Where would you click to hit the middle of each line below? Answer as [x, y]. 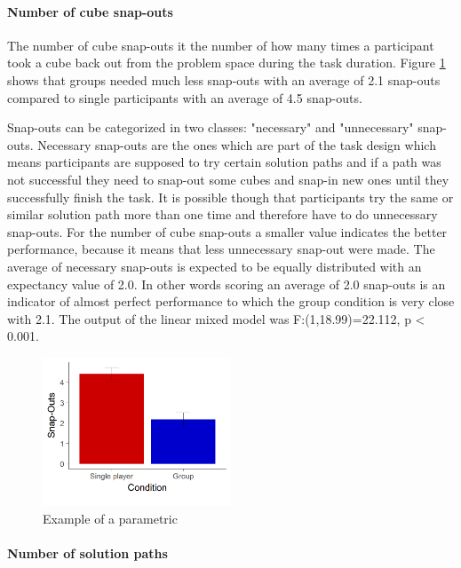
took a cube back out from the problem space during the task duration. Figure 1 [227, 63]
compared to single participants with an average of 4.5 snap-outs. [185, 97]
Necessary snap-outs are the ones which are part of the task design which [237, 144]
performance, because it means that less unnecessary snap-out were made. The [221, 249]
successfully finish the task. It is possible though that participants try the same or [230, 197]
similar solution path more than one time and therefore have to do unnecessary [223, 214]
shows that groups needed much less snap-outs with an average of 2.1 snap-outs [224, 79]
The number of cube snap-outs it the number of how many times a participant [221, 45]
